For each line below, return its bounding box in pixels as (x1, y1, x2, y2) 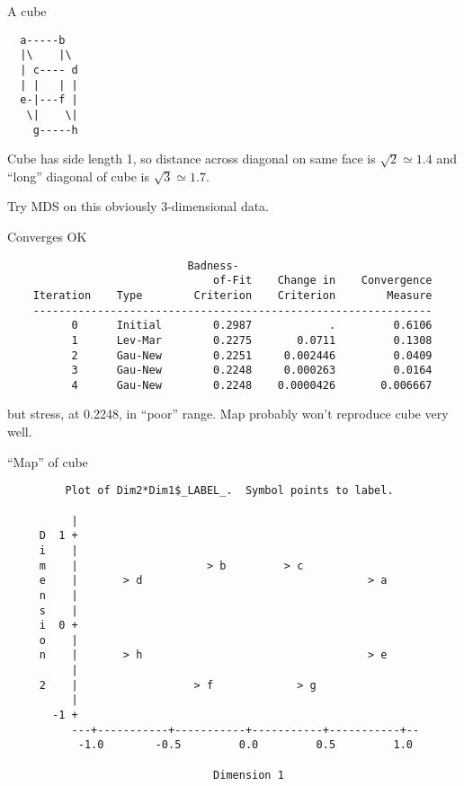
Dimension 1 (213, 768, 284, 782)
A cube (7, 2, 47, 20)
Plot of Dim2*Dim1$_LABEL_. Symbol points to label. (65, 484, 394, 498)
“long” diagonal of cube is (7, 166, 149, 185)
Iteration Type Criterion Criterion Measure (32, 288, 433, 302)
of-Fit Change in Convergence (213, 274, 433, 287)
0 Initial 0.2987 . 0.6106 (71, 319, 433, 332)
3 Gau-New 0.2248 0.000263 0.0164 (71, 364, 433, 377)
